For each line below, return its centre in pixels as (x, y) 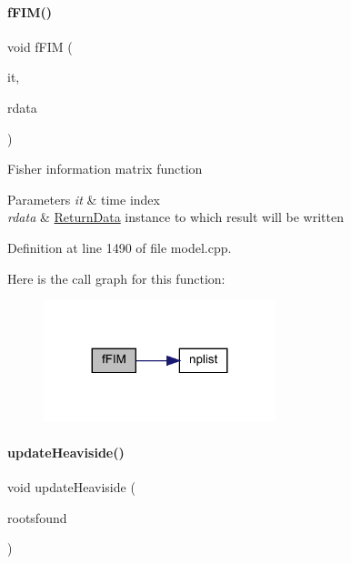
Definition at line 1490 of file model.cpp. (120, 247)
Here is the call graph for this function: (116, 278)
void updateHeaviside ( (71, 487)
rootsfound (37, 517)
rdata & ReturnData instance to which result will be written (175, 217)
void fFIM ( (40, 46)
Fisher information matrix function (105, 169)
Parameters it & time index (84, 199)
